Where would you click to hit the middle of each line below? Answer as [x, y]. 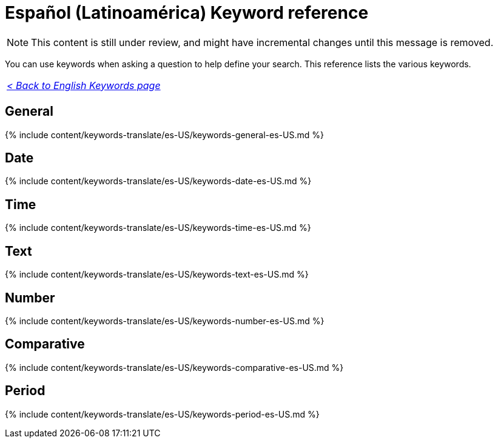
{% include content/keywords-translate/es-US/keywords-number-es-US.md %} [165, 321]
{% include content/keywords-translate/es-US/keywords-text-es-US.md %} [157, 275]
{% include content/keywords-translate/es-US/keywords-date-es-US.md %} [158, 181]
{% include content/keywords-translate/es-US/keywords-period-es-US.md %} [162, 414]
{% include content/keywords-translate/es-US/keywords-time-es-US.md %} [158, 228]
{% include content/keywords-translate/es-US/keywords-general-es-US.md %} [164, 135]
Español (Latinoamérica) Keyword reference [187, 13]
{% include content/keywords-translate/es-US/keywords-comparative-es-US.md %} [174, 367]
